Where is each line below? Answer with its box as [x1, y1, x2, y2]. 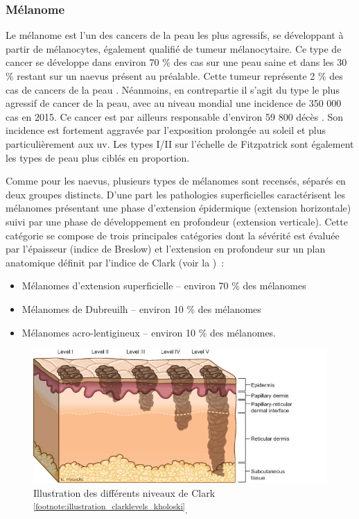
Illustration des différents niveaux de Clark [33, 485, 216, 500]
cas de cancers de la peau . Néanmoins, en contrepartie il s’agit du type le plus [6, 82, 340, 96]
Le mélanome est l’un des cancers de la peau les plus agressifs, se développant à [6, 28, 344, 42]
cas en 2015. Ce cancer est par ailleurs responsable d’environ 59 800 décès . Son [6, 109, 344, 124]
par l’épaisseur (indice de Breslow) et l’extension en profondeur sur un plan [6, 241, 326, 256]
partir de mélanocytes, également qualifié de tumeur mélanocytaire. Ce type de [6, 41, 342, 56]
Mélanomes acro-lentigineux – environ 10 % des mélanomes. [21, 325, 277, 339]
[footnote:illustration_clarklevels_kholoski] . [33, 500, 188, 516]
